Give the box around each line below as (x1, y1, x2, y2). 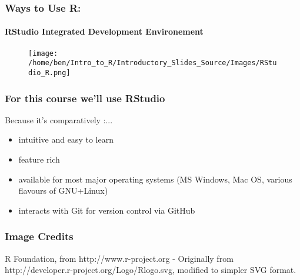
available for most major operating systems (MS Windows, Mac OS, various (18, 173, 292, 185)
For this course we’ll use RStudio (5, 90, 165, 105)
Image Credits (5, 229, 74, 244)
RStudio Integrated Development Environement (5, 25, 204, 38)
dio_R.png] (28, 68, 71, 77)
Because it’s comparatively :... (5, 113, 113, 126)
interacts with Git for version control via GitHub (18, 204, 195, 216)
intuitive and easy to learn (18, 133, 114, 146)
